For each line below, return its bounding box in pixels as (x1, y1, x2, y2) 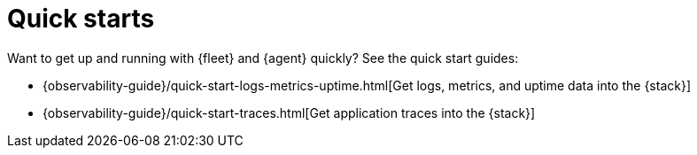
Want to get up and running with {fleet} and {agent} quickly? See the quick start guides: (7, 50, 519, 66)
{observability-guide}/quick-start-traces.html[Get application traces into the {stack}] (43, 105, 536, 120)
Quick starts (7, 4, 155, 34)
